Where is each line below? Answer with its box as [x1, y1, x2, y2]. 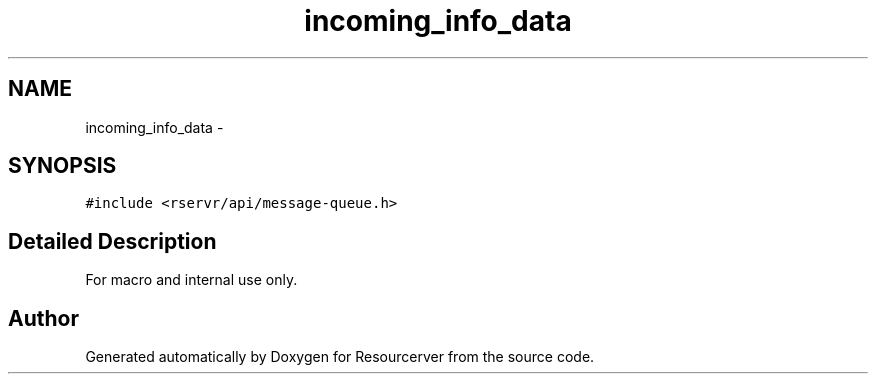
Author [8, 305, 79, 331]
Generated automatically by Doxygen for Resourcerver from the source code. [85, 348, 595, 366]
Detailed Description [8, 228, 217, 254]
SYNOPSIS [8, 153, 117, 179]
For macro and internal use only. [85, 271, 298, 289]
